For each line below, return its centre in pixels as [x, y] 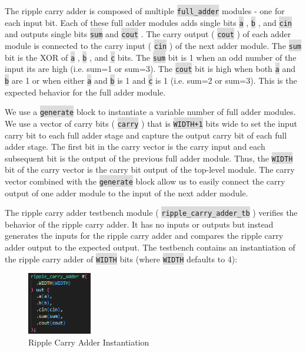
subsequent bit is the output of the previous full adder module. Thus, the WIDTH [149, 158]
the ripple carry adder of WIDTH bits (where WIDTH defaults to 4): [121, 259]
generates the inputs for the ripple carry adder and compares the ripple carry [144, 236]
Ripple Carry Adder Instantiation [89, 342]
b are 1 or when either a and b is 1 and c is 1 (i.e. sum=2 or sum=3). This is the [151, 80]
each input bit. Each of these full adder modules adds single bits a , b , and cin [148, 22]
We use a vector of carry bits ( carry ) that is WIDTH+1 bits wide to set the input [151, 123]
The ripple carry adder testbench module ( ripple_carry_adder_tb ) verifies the [151, 213]
